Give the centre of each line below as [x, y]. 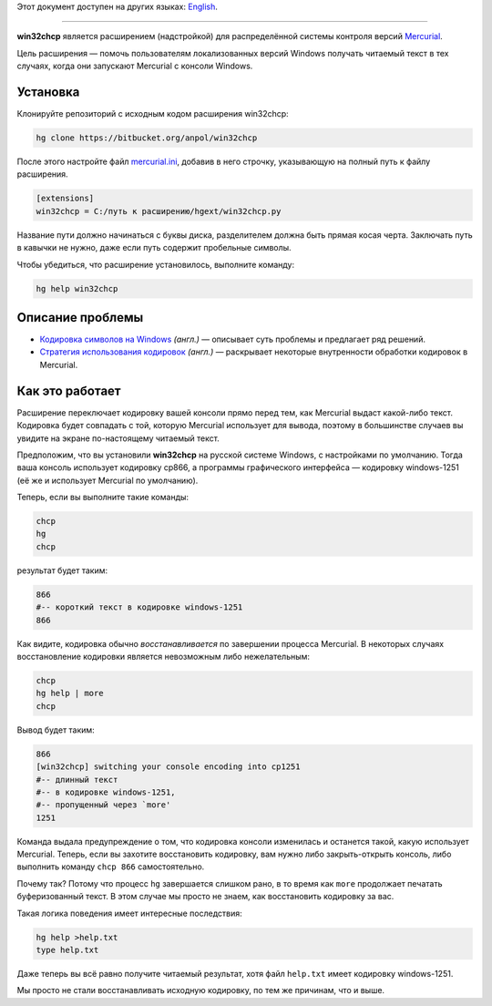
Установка [48, 92]
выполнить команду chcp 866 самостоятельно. [111, 867]
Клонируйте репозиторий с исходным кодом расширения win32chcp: [153, 114]
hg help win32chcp [77, 288]
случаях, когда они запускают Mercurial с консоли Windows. [135, 66]
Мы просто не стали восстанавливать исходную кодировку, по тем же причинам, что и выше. [201, 991]
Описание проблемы [80, 318]
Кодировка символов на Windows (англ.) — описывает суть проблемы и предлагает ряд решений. [232, 339]
